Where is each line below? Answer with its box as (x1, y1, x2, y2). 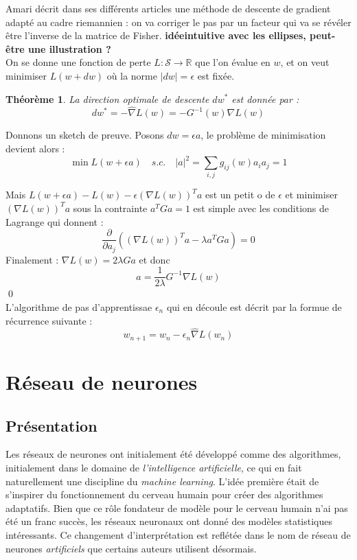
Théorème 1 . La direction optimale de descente (5, 91, 209, 106)
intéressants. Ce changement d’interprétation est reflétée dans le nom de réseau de (5, 527, 351, 541)
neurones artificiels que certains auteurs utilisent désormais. (5, 541, 257, 555)
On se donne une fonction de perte (5, 55, 151, 69)
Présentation (5, 415, 97, 436)
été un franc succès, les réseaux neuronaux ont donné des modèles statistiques (5, 514, 332, 528)
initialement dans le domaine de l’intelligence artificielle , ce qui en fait (5, 460, 302, 474)
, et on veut (280, 55, 330, 69)
